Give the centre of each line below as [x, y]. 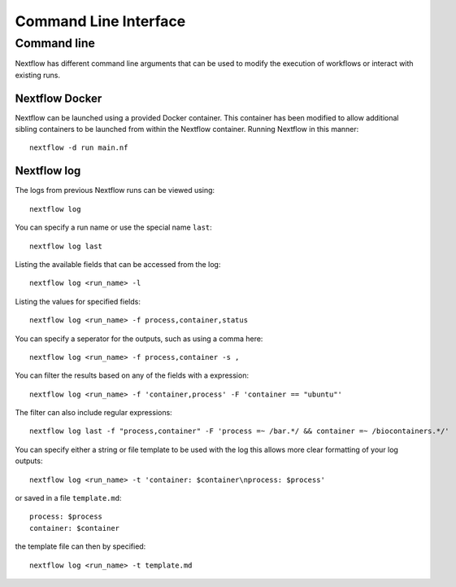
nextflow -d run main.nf [79, 148]
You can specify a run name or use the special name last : [114, 227]
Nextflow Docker [59, 98]
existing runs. [38, 75]
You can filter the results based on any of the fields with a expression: [132, 375]
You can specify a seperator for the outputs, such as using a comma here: [139, 339]
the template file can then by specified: [80, 546]
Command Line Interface [100, 21]
